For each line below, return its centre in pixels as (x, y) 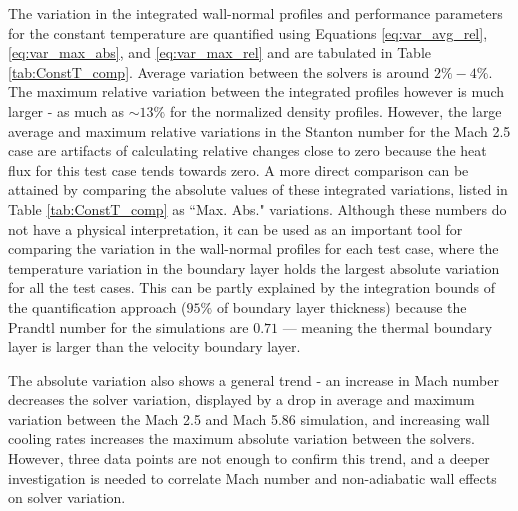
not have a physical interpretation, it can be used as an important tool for (235, 228)
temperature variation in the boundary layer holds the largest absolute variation (254, 267)
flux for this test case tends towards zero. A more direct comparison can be (238, 169)
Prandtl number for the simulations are (128, 326)
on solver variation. (67, 497)
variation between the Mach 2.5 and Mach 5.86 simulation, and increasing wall (249, 418)
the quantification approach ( (97, 306)
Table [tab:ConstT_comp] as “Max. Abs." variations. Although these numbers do (257, 208)
